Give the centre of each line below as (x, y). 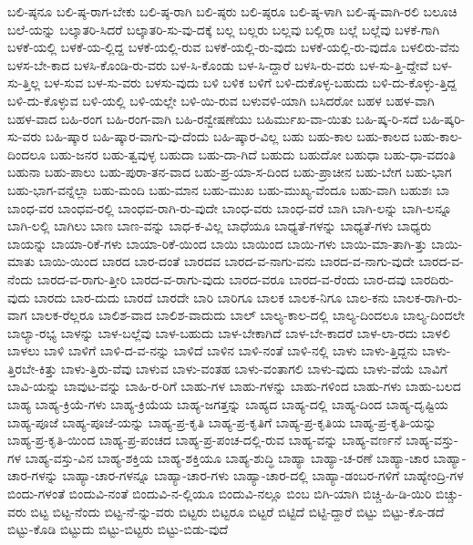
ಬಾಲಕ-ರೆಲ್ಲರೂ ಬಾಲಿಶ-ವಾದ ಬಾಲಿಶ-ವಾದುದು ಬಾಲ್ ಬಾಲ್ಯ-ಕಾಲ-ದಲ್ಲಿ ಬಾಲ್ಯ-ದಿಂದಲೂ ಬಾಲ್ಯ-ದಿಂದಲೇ (248, 315)
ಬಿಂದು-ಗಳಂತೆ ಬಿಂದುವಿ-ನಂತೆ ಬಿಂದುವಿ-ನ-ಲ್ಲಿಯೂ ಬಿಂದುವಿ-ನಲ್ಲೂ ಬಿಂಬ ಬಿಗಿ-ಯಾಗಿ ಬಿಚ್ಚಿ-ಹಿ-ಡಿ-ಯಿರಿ (220, 494)
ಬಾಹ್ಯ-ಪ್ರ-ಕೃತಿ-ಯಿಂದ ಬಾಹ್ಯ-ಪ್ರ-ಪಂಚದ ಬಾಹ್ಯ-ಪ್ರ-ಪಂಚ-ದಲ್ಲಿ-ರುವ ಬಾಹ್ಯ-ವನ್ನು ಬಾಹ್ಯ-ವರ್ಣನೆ (205, 440)
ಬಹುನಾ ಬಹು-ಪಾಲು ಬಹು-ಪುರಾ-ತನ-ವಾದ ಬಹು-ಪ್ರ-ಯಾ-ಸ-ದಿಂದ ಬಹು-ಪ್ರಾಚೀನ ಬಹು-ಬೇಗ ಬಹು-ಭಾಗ (230, 172)
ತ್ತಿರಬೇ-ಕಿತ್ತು (32, 368)
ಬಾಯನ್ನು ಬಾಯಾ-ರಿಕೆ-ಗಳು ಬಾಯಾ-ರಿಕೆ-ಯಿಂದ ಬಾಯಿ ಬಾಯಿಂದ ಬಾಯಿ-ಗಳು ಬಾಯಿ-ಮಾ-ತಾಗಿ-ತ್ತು (217, 243)
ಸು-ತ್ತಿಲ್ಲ (24, 82)
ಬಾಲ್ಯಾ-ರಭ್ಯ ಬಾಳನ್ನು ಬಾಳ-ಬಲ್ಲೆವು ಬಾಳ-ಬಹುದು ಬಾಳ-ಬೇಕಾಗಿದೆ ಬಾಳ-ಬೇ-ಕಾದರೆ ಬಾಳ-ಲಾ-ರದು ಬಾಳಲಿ (229, 332)
